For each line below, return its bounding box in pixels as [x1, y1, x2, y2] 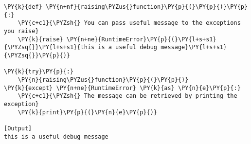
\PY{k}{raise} [18, 36, 63, 43]
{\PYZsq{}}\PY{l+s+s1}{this [4, 44, 95, 51]
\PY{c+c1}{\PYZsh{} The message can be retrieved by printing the [18, 92, 237, 100]
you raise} [4, 27, 39, 35]
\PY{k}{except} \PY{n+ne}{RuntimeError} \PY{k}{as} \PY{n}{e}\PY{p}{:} [4, 84, 241, 91]
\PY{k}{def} [4, 3, 42, 10]
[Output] [4, 125, 32, 132]
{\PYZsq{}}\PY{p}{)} [4, 52, 71, 59]
